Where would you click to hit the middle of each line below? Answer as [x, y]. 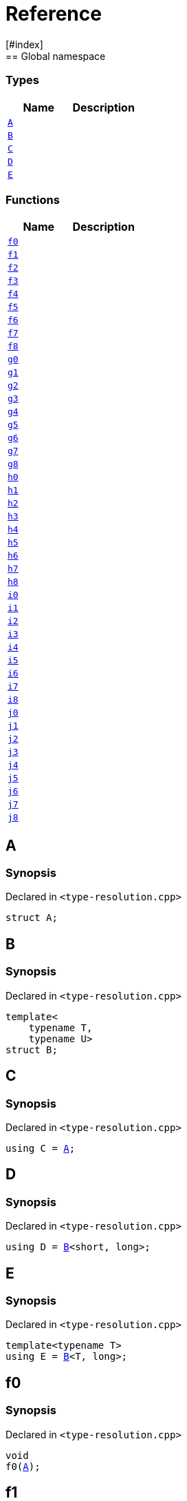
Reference [54, 14]
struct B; [32, 1049]
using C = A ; [41, 1148]
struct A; [32, 918]
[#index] [24, 44]
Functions [33, 199]
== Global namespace [56, 56]
